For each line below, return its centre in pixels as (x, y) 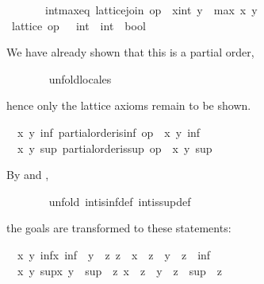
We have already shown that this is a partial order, (130, 52)
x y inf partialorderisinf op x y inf (109, 132)
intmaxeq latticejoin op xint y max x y (151, 10)
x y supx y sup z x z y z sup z (120, 270)
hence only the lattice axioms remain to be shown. (129, 105)
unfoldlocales (80, 78)
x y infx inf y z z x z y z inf (114, 254)
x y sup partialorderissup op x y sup (115, 148)
